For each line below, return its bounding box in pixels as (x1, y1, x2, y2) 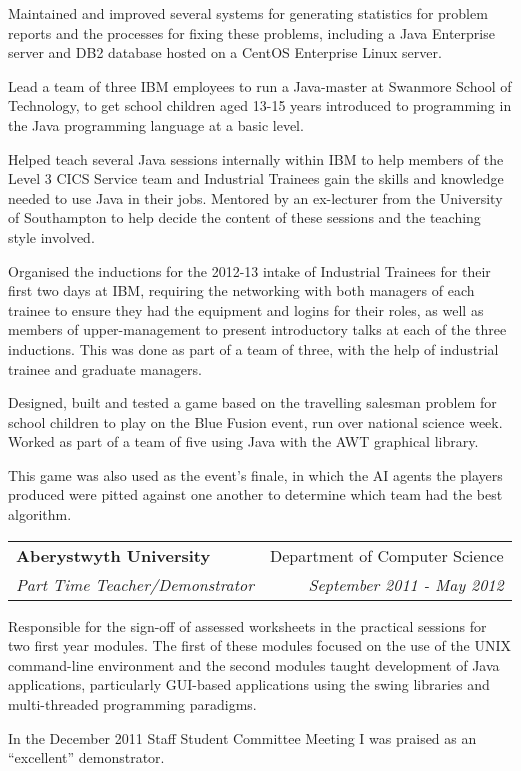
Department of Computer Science (270, 543, 504, 567)
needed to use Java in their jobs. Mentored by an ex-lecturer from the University (8, 187, 503, 208)
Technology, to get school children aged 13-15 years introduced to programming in (8, 95, 512, 116)
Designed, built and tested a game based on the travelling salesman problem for (8, 392, 497, 413)
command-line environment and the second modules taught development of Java (8, 654, 500, 675)
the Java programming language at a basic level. (8, 114, 304, 135)
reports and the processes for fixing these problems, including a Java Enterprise (8, 22, 495, 43)
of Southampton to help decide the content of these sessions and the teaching (8, 207, 481, 228)
